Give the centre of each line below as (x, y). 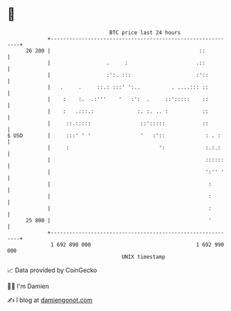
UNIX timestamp (144, 257)
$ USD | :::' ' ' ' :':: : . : (114, 135)
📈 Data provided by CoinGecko (52, 270)
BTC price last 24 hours (145, 33)
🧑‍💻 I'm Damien (28, 286)
